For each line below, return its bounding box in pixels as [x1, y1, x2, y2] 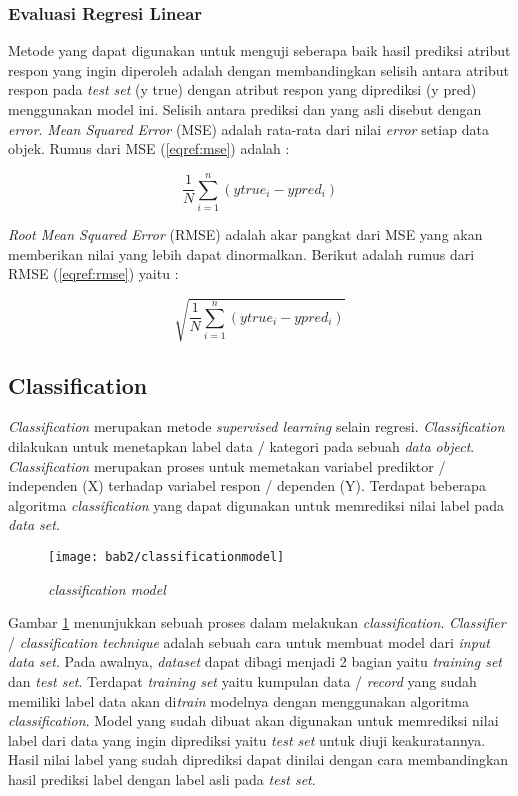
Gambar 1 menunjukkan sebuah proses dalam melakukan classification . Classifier [8, 612, 506, 633]
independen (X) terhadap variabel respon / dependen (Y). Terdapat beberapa [8, 475, 486, 496]
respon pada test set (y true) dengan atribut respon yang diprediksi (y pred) [8, 79, 477, 100]
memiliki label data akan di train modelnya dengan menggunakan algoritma [8, 690, 469, 711]
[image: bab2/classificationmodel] [48, 550, 285, 564]
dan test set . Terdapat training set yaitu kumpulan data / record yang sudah [8, 671, 477, 692]
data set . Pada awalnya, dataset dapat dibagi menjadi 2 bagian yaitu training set [8, 651, 502, 672]
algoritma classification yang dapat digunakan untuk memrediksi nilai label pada [8, 494, 504, 515]
